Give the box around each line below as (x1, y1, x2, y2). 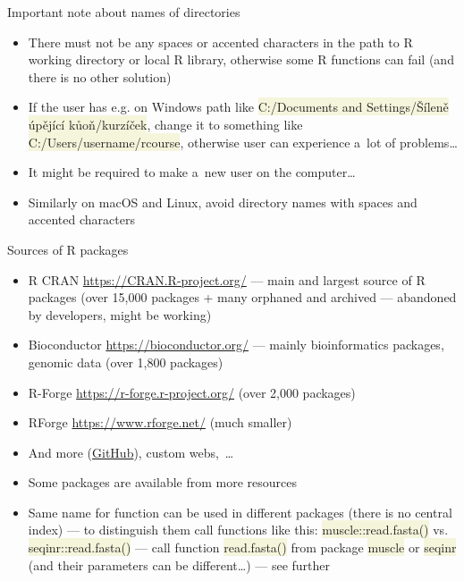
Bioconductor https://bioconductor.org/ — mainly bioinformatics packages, (28, 335, 444, 354)
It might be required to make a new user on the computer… (28, 163, 356, 181)
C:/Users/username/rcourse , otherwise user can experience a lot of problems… (28, 132, 458, 151)
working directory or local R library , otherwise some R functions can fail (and (28, 50, 454, 69)
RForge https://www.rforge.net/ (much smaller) (28, 413, 292, 432)
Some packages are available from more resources (28, 473, 297, 492)
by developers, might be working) (28, 305, 212, 324)
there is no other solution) (28, 67, 172, 86)
